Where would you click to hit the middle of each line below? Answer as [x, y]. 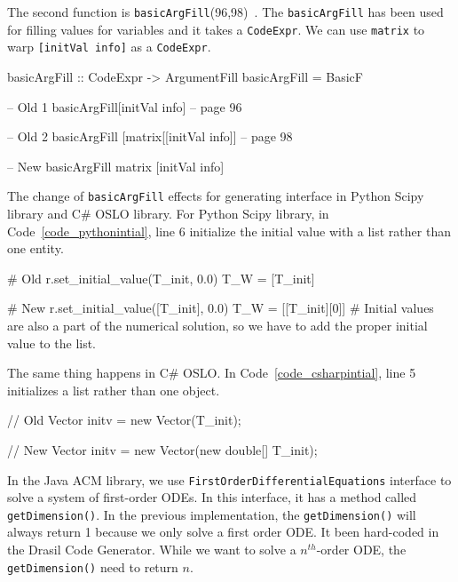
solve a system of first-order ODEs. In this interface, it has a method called [212, 497]
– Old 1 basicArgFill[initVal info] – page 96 [125, 106]
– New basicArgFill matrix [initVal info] [116, 166]
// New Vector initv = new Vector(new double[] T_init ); [162, 449]
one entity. [36, 248]
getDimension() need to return [93, 566]
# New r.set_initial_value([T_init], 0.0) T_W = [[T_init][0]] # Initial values [221, 308]
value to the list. [52, 343]
